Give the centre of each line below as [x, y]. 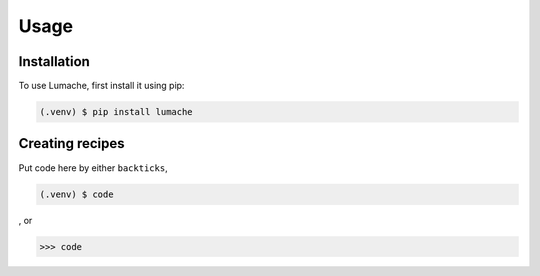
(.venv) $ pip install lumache [116, 112]
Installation [54, 61]
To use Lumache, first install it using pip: [101, 86]
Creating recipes [71, 143]
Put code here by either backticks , [93, 167]
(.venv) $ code [76, 194]
